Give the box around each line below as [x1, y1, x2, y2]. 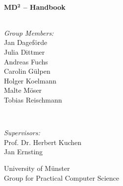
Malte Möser [4, 85, 42, 95]
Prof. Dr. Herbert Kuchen [4, 137, 82, 147]
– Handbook [23, 1, 66, 12]
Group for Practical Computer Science [4, 172, 119, 183]
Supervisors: [4, 127, 40, 138]
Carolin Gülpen [4, 66, 50, 76]
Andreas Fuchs [4, 56, 48, 66]
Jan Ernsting [4, 146, 43, 157]
